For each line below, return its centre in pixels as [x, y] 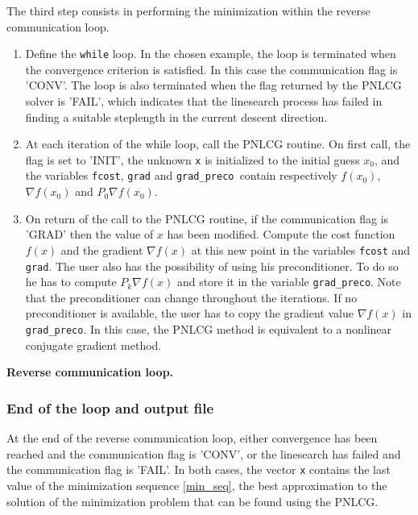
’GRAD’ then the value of [89, 234]
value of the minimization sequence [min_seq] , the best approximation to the [197, 485]
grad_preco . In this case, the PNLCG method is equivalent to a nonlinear [209, 329]
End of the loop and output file [110, 407]
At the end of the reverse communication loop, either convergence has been [192, 438]
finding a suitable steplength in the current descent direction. [176, 116]
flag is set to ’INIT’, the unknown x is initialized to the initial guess [192, 159]
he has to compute [71, 282]
